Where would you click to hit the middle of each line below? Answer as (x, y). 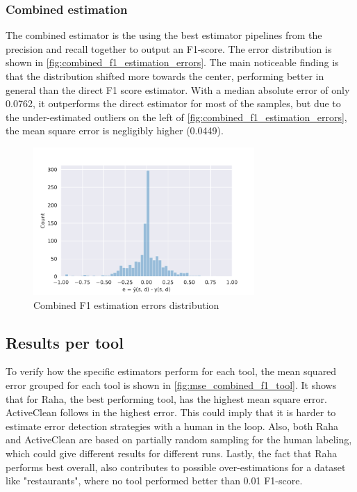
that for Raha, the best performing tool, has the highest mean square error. (166, 398)
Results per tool (65, 342)
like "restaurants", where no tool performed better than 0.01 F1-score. (154, 481)
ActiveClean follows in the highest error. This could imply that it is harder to (171, 412)
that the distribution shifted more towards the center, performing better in (165, 76)
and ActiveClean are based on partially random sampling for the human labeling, (179, 439)
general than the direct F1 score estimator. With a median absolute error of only (178, 89)
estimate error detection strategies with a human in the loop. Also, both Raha (172, 426)
